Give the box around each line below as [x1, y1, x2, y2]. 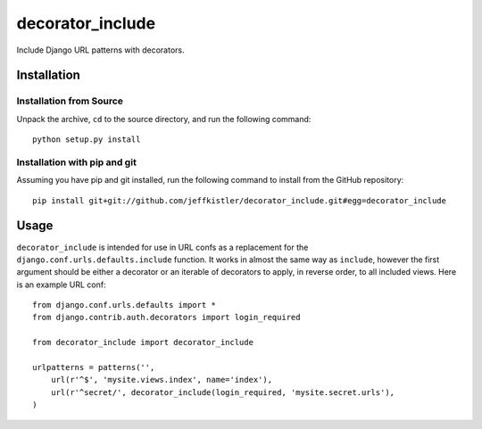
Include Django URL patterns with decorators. [16, 45, 185, 55]
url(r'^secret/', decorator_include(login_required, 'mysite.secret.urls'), [50, 387, 395, 397]
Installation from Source [16, 95, 124, 107]
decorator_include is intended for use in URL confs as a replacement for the [16, 242, 309, 252]
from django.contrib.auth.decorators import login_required [32, 312, 301, 323]
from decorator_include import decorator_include [32, 337, 254, 348]
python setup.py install [32, 135, 141, 144]
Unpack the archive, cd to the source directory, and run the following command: [16, 113, 312, 124]
